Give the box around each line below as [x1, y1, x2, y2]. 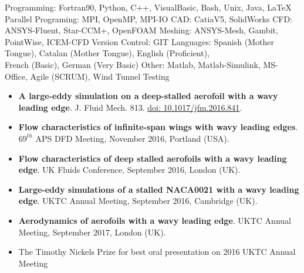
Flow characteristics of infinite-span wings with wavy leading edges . [18, 121, 298, 133]
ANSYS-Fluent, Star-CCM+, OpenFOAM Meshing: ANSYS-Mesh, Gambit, [5, 24, 278, 36]
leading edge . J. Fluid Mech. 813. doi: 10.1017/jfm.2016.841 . [18, 101, 242, 113]
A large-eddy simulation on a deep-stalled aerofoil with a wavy [18, 90, 278, 102]
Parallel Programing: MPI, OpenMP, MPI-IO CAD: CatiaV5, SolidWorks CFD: [5, 12, 293, 25]
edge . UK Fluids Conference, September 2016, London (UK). [18, 163, 241, 176]
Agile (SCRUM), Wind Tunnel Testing [30, 70, 170, 82]
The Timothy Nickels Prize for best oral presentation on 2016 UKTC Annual [18, 245, 296, 258]
